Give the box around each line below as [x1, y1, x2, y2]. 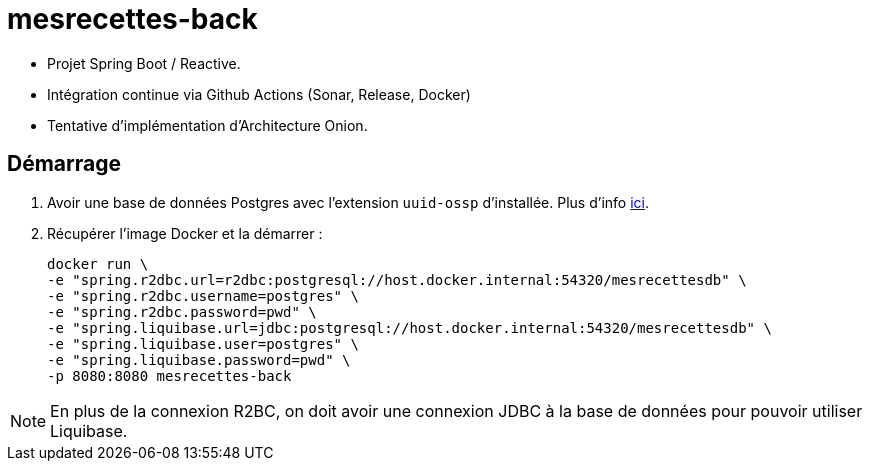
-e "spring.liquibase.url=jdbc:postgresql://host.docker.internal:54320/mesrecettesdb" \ [47, 319, 772, 336]
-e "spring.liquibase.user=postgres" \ [47, 335, 359, 352]
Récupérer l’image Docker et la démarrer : [47, 224, 323, 242]
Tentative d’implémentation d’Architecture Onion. [47, 116, 368, 134]
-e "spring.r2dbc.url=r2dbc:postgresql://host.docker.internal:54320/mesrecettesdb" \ [47, 271, 747, 288]
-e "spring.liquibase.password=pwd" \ [47, 351, 351, 368]
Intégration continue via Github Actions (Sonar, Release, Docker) [47, 85, 471, 103]
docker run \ [47, 255, 149, 272]
